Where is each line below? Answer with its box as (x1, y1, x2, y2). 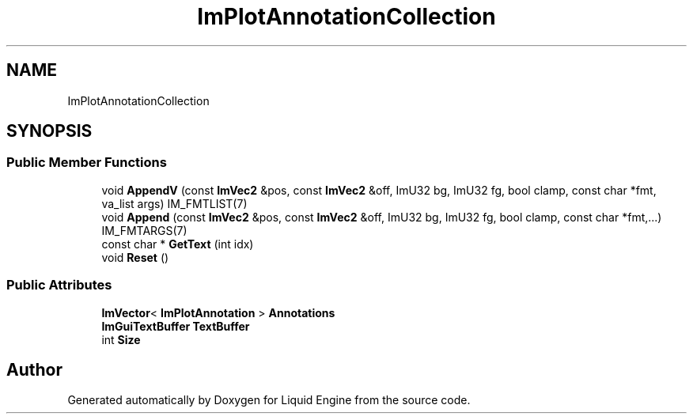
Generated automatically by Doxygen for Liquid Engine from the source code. (67, 393, 471, 407)
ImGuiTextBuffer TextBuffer (101, 319, 250, 333)
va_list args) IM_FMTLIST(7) (101, 196, 248, 210)
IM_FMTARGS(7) (101, 223, 187, 237)
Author (6, 359, 62, 380)
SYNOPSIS (6, 121, 93, 142)
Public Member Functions (6, 154, 167, 171)
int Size (101, 332, 141, 346)
